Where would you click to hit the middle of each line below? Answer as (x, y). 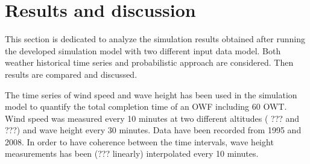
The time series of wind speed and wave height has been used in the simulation (151, 94)
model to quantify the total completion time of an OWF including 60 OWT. (146, 106)
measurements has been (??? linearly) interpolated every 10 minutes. (132, 153)
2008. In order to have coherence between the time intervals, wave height (139, 141)
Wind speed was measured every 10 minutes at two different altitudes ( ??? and (152, 118)
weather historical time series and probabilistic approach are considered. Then (149, 62)
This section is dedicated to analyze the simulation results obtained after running (155, 39)
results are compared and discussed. (71, 74)
